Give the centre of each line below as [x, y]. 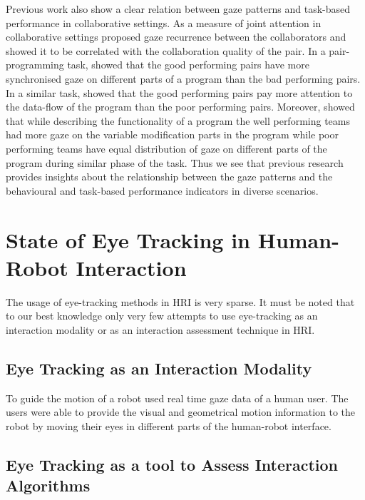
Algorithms [48, 485]
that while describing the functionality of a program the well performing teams [178, 120]
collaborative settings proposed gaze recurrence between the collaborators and [176, 37]
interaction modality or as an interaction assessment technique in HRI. [160, 329]
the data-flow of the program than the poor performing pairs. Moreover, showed [180, 107]
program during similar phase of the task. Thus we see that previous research [175, 162]
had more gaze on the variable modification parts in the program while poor [172, 134]
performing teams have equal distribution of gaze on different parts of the [166, 148]
